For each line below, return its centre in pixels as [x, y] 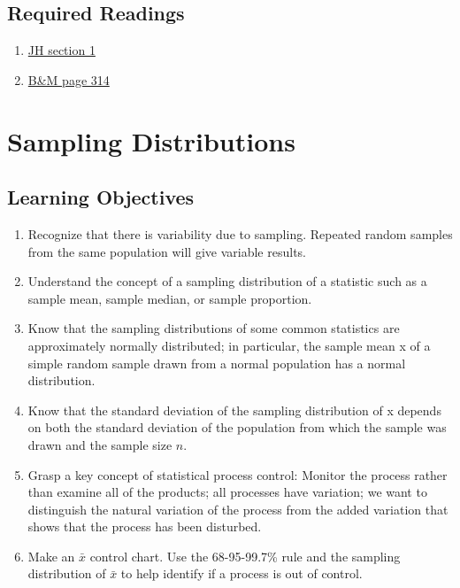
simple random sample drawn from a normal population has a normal [217, 363]
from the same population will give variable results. [167, 251]
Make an [51, 556]
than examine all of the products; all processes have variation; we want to [227, 492]
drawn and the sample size [100, 444]
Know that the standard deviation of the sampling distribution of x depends [234, 410]
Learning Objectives [101, 197]
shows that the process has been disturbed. [145, 526]
